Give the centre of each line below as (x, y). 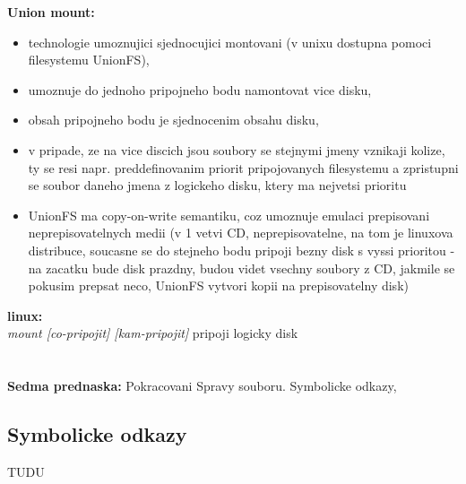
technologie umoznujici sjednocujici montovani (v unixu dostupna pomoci (230, 42)
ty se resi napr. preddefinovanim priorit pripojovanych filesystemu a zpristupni (243, 167)
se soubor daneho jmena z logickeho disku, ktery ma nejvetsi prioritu (217, 185)
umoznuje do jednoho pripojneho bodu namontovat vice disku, (200, 89)
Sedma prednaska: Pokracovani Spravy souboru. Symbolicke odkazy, (202, 386)
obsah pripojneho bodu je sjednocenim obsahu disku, (173, 120)
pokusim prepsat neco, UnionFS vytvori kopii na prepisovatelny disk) (218, 285)
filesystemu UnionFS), (89, 60)
